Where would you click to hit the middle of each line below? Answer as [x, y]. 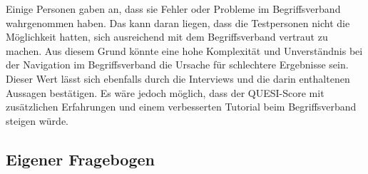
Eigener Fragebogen [80, 159]
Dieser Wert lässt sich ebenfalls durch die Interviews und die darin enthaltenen [178, 78]
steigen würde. [37, 120]
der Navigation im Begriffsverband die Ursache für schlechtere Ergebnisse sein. [177, 65]
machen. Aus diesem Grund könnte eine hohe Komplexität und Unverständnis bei [184, 50]
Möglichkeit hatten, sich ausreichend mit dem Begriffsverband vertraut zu [167, 37]
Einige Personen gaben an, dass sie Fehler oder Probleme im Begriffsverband [173, 9]
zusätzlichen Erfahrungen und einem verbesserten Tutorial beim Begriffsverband [181, 107]
